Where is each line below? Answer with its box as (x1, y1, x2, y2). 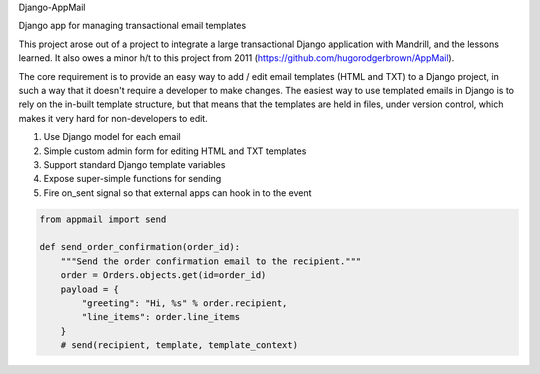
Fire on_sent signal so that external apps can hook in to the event (43, 186, 312, 199)
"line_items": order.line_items (81, 311, 240, 323)
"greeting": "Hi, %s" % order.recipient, (81, 298, 288, 309)
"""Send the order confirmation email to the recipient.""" (60, 255, 362, 267)
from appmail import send (39, 213, 167, 225)
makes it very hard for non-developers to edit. (18, 112, 209, 124)
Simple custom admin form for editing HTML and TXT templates (43, 145, 307, 157)
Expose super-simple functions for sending (43, 173, 222, 185)
